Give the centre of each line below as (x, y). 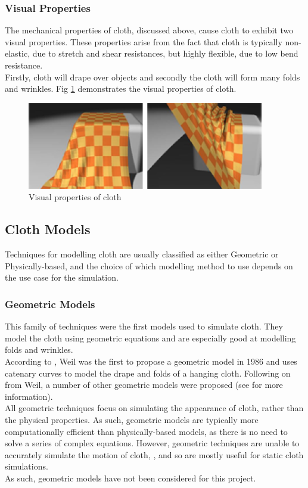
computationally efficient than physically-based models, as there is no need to (146, 431)
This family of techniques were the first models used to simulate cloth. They (144, 326)
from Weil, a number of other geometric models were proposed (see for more (144, 385)
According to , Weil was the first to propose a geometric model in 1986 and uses (151, 361)
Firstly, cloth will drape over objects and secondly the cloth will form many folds (153, 77)
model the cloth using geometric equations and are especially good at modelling (150, 338)
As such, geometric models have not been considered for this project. (130, 478)
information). (29, 396)
